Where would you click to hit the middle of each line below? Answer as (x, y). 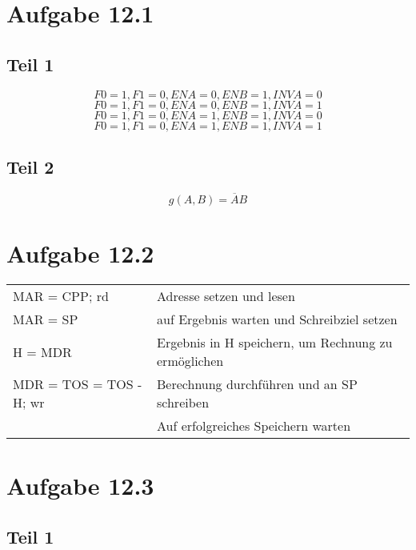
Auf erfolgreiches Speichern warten (254, 426)
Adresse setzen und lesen (226, 296)
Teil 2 (30, 166)
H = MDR (42, 351)
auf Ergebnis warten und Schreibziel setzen (277, 319)
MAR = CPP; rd (61, 296)
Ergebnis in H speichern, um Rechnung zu (275, 343)
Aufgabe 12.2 (80, 253)
